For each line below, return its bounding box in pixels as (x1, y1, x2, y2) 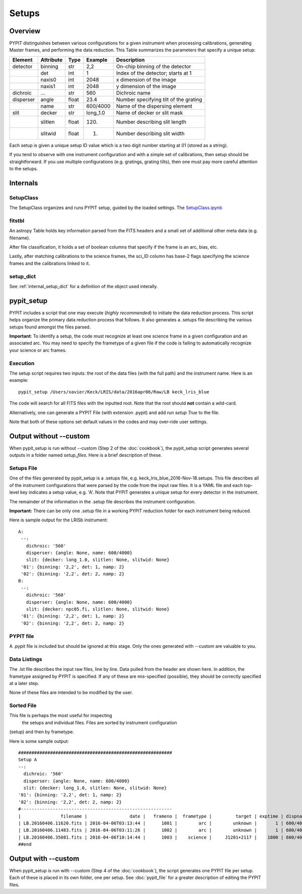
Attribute (40, 56, 63, 63)
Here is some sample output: (9, 738, 69, 744)
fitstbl (9, 217, 25, 224)
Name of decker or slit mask (116, 109, 183, 116)
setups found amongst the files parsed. (9, 324, 91, 330)
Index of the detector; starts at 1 (116, 70, 192, 77)
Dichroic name (116, 89, 151, 96)
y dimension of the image (116, 83, 176, 90)
